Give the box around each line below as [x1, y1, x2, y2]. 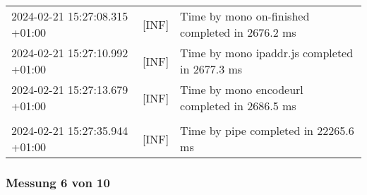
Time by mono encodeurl [180, 81, 303, 97]
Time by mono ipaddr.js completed [180, 45, 354, 61]
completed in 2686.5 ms [180, 97, 296, 114]
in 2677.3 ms [180, 61, 243, 77]
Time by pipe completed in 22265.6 [180, 122, 354, 138]
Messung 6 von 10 [6, 173, 110, 191]
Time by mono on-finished [180, 8, 310, 24]
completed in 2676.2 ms [180, 24, 296, 40]
